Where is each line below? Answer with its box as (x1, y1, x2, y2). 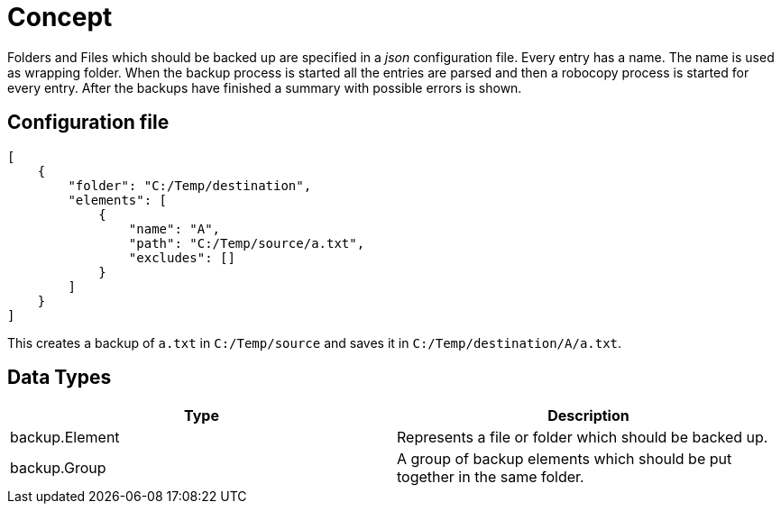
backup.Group (10, 459, 106, 478)
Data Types (7, 366, 112, 389)
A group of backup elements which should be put (397, 450, 732, 469)
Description (547, 406, 629, 425)
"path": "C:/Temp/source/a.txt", (128, 235, 365, 251)
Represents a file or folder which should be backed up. (397, 428, 768, 447)
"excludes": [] (128, 250, 235, 265)
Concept (7, 2, 113, 32)
